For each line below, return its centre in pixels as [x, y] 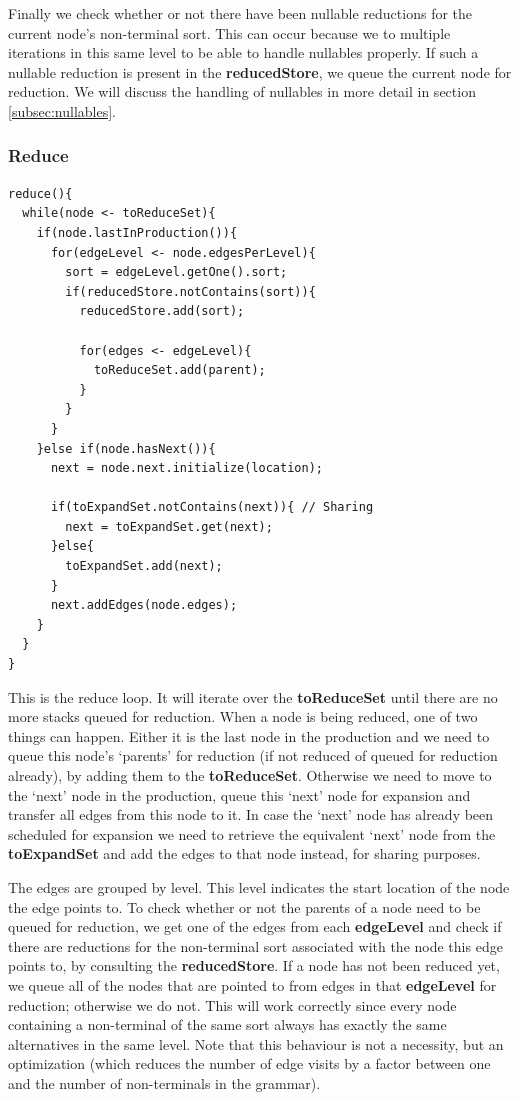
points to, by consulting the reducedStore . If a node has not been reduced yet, [254, 965]
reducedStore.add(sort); [162, 311]
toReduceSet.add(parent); [179, 370]
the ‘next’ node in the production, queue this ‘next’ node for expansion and [239, 794]
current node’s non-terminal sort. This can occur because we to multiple [229, 32]
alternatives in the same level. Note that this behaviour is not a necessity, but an [256, 1043]
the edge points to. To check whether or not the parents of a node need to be [244, 906]
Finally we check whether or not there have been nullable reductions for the [240, 13]
